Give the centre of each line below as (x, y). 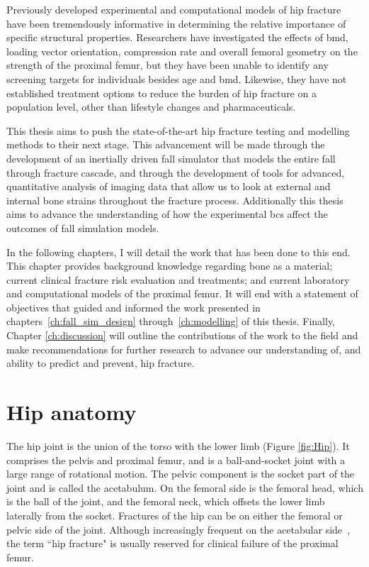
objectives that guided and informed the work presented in (134, 307)
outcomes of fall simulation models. (83, 227)
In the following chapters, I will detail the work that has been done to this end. (178, 252)
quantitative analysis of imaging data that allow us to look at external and (169, 186)
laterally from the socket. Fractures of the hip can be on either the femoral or (175, 515)
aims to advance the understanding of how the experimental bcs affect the (167, 214)
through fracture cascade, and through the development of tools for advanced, (176, 172)
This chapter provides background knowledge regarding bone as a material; (170, 266)
